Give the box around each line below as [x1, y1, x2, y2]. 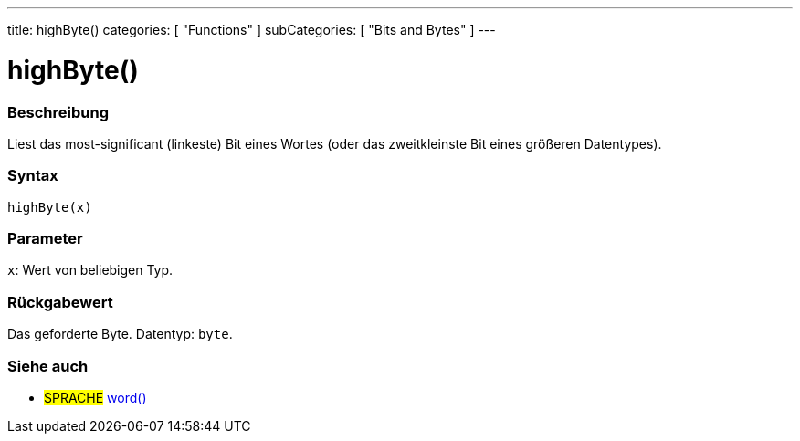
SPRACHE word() [44, 389, 147, 405]
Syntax [7, 166, 58, 185]
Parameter [7, 229, 83, 247]
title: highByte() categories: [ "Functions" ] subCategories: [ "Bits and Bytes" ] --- [7, 22, 496, 37]
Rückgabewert [7, 292, 113, 311]
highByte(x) [7, 199, 92, 215]
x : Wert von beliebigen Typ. [7, 262, 174, 278]
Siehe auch [7, 356, 89, 375]
